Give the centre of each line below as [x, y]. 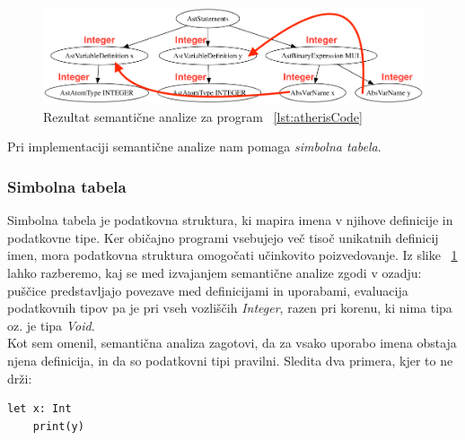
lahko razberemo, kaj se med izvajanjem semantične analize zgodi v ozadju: [215, 273]
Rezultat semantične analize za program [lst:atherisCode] [203, 116]
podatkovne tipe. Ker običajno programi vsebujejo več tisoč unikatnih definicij [223, 237]
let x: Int [39, 409]
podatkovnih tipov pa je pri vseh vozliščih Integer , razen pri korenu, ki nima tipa [230, 308]
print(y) [58, 426]
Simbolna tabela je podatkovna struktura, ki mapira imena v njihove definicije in [230, 220]
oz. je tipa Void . [51, 325]
